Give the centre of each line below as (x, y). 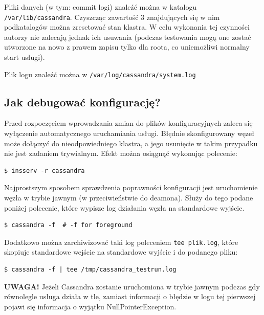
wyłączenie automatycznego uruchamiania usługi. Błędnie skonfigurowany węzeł (129, 133)
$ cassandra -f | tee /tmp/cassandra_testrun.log (90, 270)
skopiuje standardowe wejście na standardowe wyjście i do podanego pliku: (121, 252)
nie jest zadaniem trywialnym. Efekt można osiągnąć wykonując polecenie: (121, 153)
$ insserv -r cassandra (45, 171)
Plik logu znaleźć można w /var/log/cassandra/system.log (100, 74)
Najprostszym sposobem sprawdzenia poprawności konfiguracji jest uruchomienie (131, 187)
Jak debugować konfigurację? (82, 102)
